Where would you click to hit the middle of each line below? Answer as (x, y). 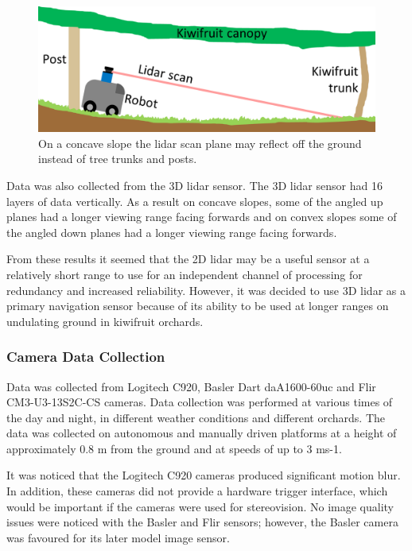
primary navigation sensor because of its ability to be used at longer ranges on (198, 306)
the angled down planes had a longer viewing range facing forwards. (172, 232)
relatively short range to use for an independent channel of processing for (185, 274)
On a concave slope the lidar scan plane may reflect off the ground (200, 143)
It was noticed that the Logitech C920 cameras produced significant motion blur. (204, 475)
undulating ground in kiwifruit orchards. (105, 321)
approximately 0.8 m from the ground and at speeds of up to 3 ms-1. (174, 448)
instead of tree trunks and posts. (118, 159)
